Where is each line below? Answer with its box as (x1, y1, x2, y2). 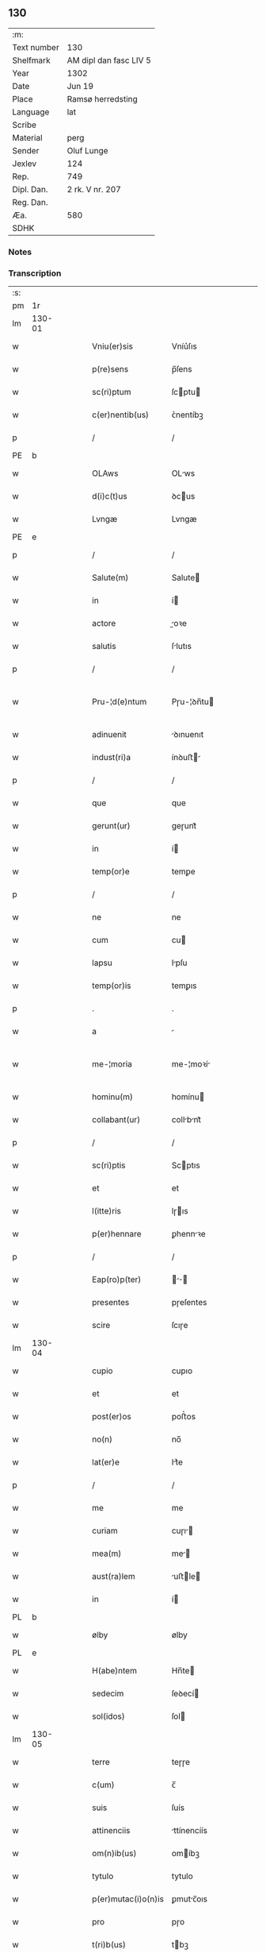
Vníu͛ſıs (171, 341, 198, 352)
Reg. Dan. (12, 196, 49, 207)
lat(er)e (92, 1457, 120, 1468)
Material (12, 132, 43, 143)
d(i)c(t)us (92, 491, 128, 502)
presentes (92, 1297, 130, 1308)
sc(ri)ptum (92, 387, 131, 398)
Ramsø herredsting (66, 93, 139, 104)
